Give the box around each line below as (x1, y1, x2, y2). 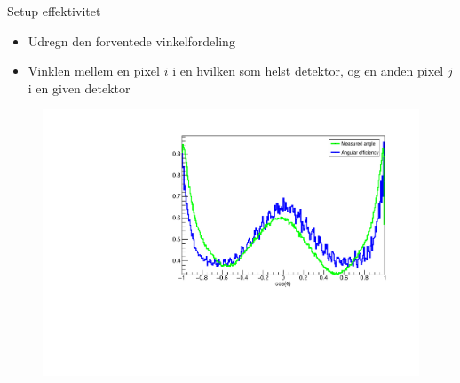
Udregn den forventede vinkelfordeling (28, 31, 235, 50)
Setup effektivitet (7, 2, 101, 20)
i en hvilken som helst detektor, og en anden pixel (172, 61, 444, 80)
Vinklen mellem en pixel (28, 61, 160, 80)
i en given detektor (28, 78, 131, 97)
